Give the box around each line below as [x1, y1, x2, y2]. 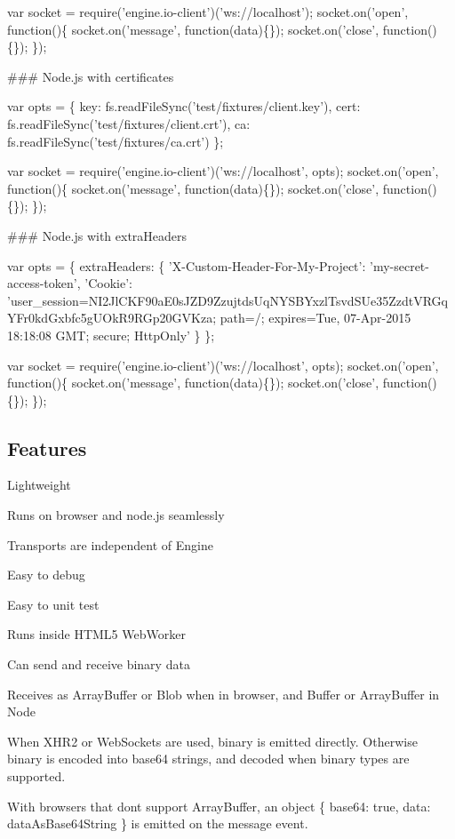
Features [7, 434, 87, 461]
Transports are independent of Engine [7, 535, 213, 554]
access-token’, [7, 274, 81, 292]
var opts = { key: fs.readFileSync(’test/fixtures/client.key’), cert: [7, 97, 361, 116]
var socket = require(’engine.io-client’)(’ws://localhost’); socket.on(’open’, [7, 3, 409, 20]
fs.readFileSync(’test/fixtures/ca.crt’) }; [7, 132, 224, 150]
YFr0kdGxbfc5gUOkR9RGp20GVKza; [7, 308, 217, 327]
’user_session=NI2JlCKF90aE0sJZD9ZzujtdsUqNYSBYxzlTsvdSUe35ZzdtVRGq [7, 291, 448, 309]
